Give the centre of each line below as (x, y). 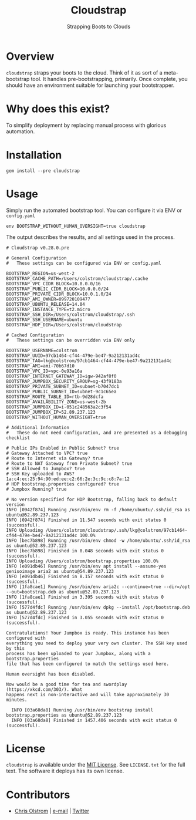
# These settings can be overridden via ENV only (70, 340)
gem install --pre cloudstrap (43, 171)
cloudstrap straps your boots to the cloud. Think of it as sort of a (84, 72)
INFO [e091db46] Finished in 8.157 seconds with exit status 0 (85, 576)
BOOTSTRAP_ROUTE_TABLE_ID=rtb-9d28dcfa (55, 397)
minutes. (17, 700)
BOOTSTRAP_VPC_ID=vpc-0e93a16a (44, 371)
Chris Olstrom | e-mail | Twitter (52, 811)
